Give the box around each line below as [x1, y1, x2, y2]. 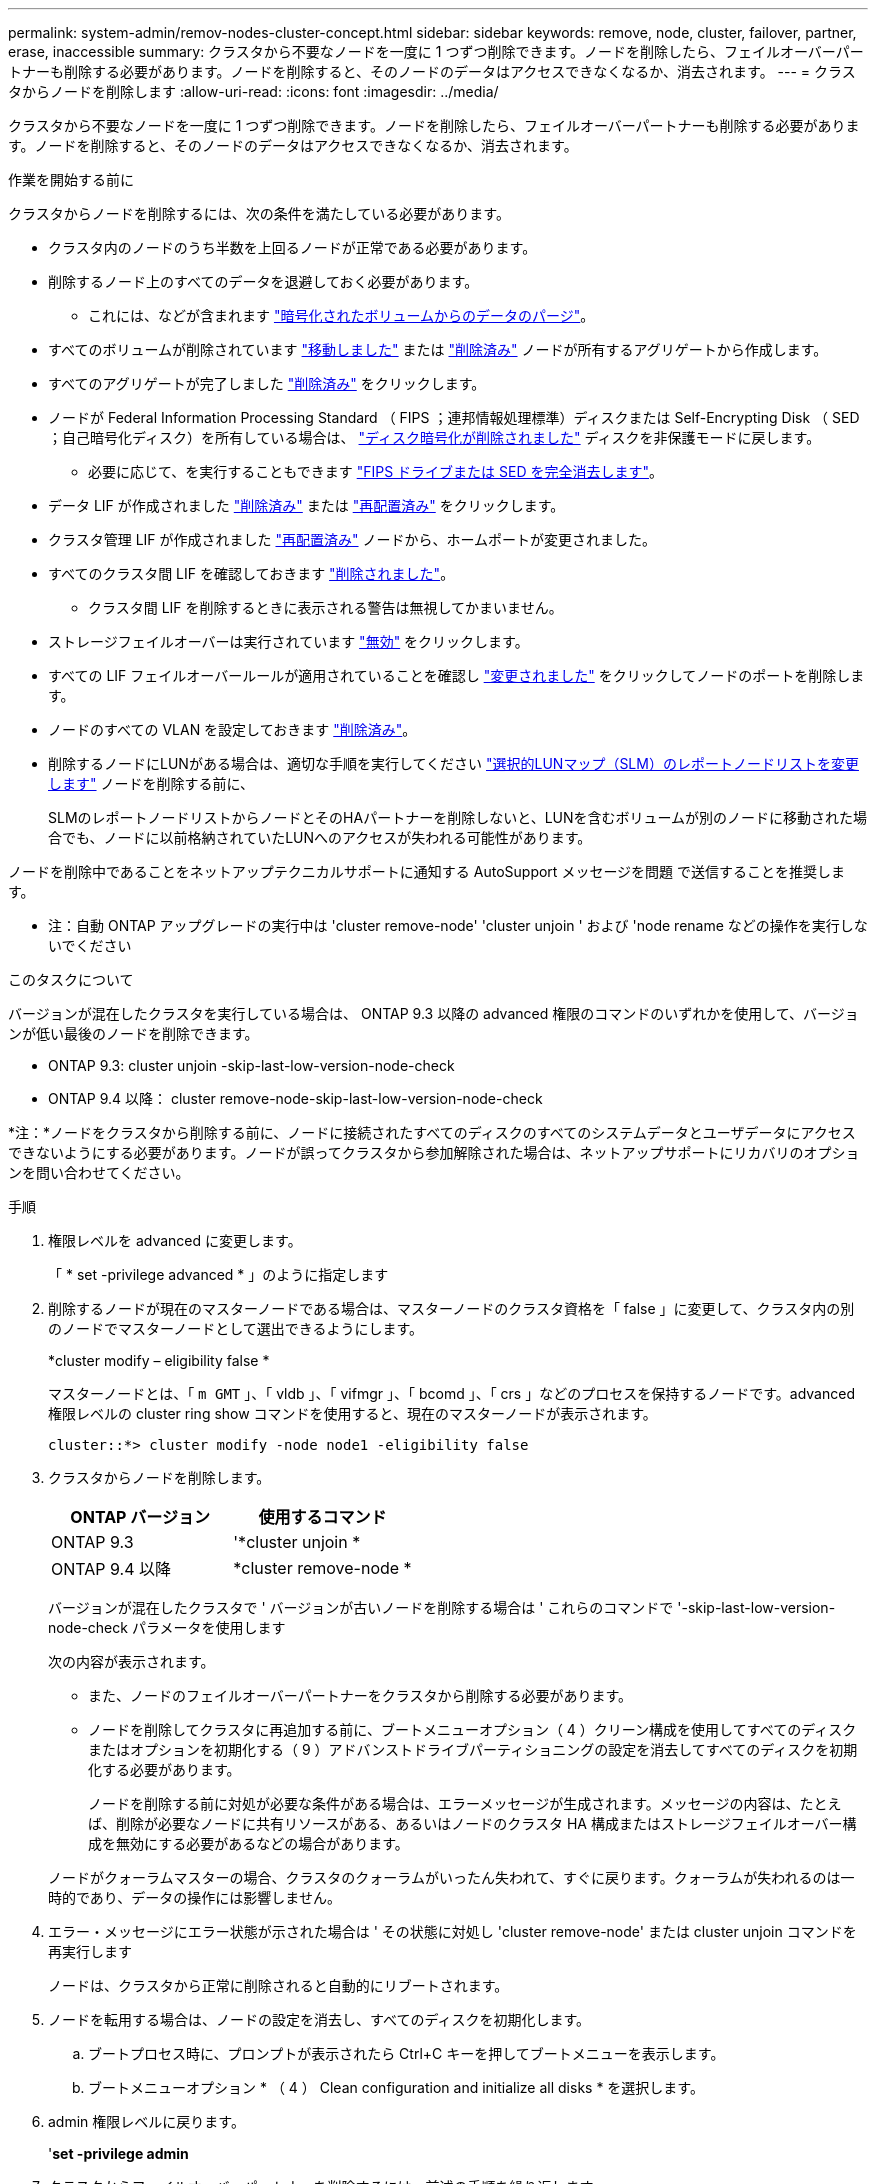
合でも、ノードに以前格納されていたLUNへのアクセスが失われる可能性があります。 [48, 829, 592, 846]
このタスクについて [8, 971, 134, 988]
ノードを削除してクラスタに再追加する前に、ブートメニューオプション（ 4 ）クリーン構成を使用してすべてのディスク [88, 1721, 857, 1738]
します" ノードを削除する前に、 [48, 775, 255, 792]
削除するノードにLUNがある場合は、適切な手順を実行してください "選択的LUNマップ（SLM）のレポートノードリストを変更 [48, 755, 859, 772]
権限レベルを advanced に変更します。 [48, 1232, 302, 1249]
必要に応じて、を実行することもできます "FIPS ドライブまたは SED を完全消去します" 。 [88, 463, 663, 480]
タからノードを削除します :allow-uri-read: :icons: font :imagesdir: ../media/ [8, 83, 499, 100]
